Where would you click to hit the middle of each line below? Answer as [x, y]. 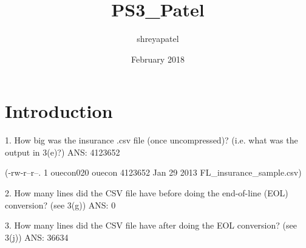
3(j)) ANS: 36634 [37, 237]
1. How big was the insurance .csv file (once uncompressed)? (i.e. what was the [151, 140]
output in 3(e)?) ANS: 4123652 [63, 152]
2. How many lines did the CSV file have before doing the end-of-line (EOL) [147, 193]
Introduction [59, 111]
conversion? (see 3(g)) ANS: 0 [60, 205]
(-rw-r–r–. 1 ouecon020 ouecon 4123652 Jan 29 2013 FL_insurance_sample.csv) [153, 172]
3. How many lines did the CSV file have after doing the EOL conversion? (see [151, 225]
